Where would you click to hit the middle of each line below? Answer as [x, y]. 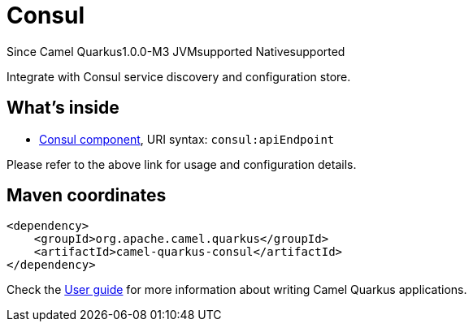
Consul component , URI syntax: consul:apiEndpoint [187, 139]
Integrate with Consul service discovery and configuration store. [179, 76]
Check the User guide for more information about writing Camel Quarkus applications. [237, 290]
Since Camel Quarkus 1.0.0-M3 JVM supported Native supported [176, 51]
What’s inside [63, 108]
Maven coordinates [87, 196]
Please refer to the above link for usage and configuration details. [182, 164]
